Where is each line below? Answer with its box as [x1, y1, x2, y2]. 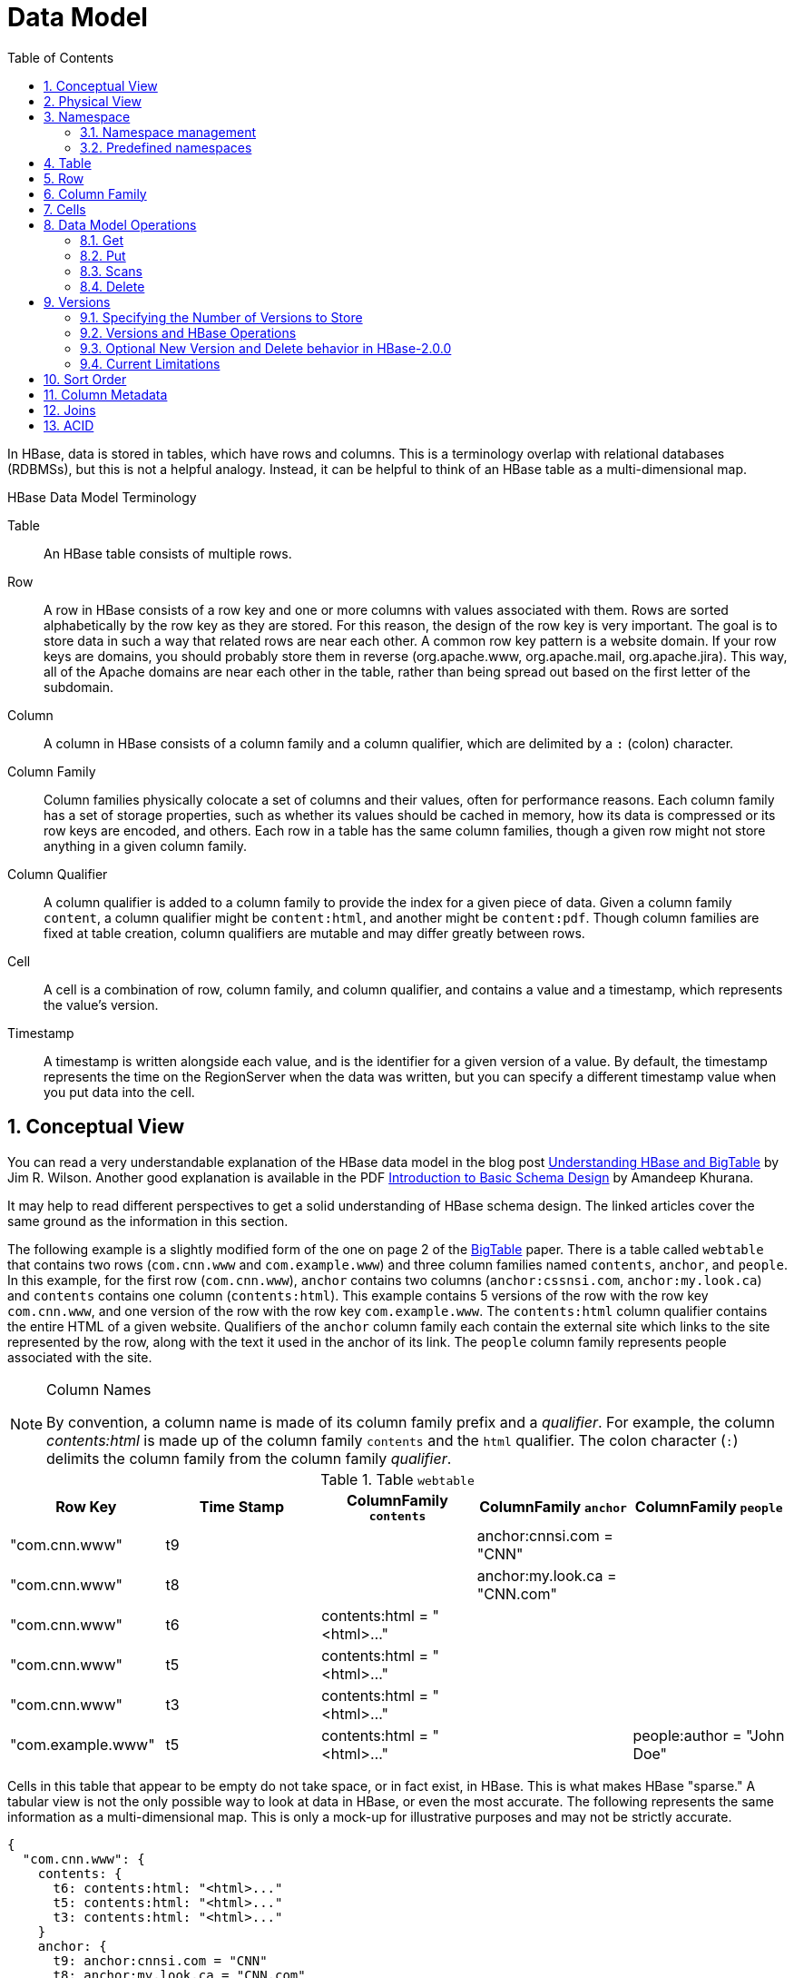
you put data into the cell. [44, 1083, 195, 1100]
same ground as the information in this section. [7, 1212, 289, 1229]
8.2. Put [80, 247, 126, 263]
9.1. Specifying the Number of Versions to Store [80, 309, 363, 325]
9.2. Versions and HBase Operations [80, 324, 297, 341]
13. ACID [44, 417, 94, 433]
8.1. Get [80, 232, 124, 248]
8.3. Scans [80, 262, 142, 279]
